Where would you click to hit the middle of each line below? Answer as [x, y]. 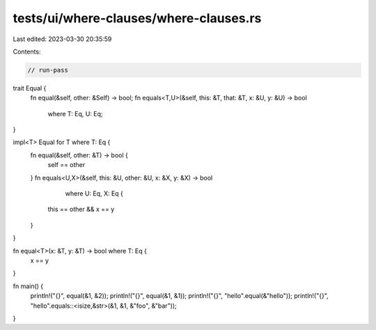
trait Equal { [30, 88]
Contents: [27, 52]
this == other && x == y [81, 210]
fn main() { [28, 286]
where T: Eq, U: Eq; [76, 113]
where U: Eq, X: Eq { [94, 194]
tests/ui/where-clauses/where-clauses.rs [137, 18]
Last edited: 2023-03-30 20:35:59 [62, 39]
